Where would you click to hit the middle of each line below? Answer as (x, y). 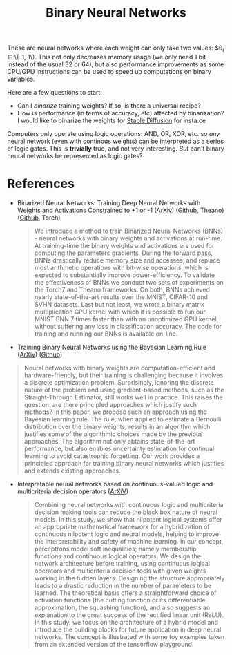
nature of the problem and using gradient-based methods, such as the (124, 390)
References (41, 184)
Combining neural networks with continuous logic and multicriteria (129, 504)
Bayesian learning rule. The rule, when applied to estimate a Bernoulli (123, 419)
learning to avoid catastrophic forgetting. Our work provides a (112, 456)
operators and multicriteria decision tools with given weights (120, 571)
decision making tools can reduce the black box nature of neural (126, 512)
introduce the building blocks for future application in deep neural (128, 629)
